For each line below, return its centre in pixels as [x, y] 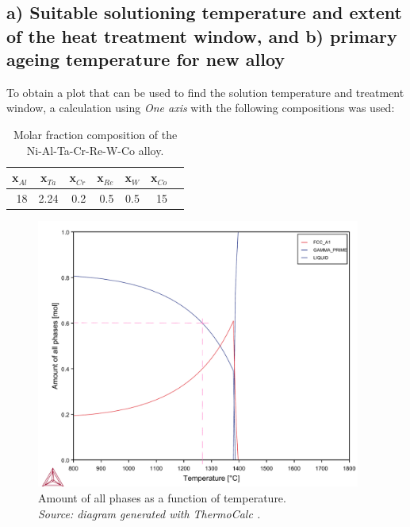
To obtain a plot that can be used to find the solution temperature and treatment [205, 92]
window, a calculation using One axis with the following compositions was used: [201, 108]
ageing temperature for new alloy [146, 58]
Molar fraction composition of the [95, 134]
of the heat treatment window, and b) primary [202, 35]
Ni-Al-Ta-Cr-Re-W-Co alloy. [95, 150]
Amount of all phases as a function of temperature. [162, 498]
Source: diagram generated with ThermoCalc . [149, 513]
